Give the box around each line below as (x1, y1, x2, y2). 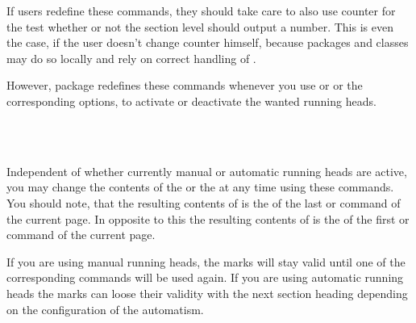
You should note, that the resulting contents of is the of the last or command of (6, 194, 401, 211)
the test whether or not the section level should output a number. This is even (6, 18, 393, 35)
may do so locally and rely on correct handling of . (6, 49, 256, 66)
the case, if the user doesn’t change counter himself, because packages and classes (6, 34, 409, 51)
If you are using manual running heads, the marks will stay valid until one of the (6, 253, 406, 270)
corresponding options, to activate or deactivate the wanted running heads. (6, 92, 376, 109)
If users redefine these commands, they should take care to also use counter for (6, 2, 396, 19)
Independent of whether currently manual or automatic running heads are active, (6, 162, 407, 179)
